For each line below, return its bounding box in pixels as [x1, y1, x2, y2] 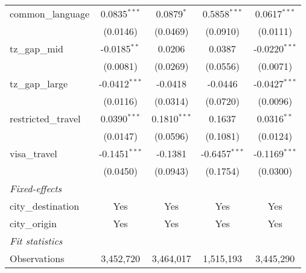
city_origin [10, 216, 57, 230]
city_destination [10, 199, 80, 213]
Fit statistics [10, 234, 63, 248]
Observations [10, 251, 65, 265]
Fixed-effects [10, 181, 62, 195]
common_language [10, 7, 90, 20]
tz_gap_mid [10, 42, 63, 55]
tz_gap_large [10, 77, 68, 90]
